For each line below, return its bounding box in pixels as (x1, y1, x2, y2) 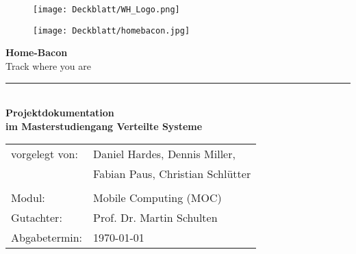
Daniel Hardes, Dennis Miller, (93, 146, 236, 162)
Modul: (11, 190, 45, 206)
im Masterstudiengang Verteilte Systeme (5, 118, 203, 133)
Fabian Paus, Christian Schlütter (93, 166, 251, 182)
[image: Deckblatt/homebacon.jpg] (33, 25, 190, 36)
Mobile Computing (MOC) (93, 190, 222, 206)
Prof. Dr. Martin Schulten (93, 209, 218, 226)
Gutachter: (11, 209, 62, 226)
